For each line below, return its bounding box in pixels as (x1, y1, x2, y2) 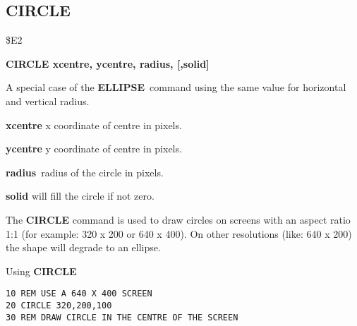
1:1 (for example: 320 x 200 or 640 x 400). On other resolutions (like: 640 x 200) (6, 226, 352, 241)
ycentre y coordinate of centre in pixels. (6, 141, 182, 156)
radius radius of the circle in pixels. (6, 164, 164, 179)
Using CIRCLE (6, 263, 77, 278)
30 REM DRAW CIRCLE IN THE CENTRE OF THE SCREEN (6, 312, 238, 322)
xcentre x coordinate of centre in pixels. (6, 117, 182, 132)
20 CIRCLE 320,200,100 (6, 300, 112, 310)
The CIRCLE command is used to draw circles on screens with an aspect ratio (6, 212, 351, 227)
